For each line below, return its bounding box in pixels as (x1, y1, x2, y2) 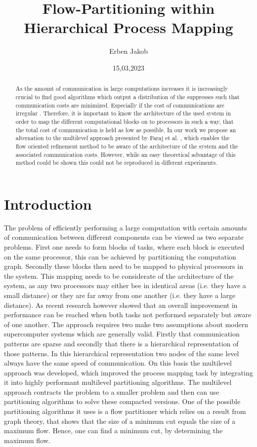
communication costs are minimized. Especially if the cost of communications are (15, 101, 224, 109)
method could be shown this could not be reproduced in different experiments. (15, 158, 217, 167)
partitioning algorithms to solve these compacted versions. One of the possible (4, 396, 241, 407)
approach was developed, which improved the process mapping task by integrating (4, 367, 253, 377)
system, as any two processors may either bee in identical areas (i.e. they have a (4, 280, 246, 291)
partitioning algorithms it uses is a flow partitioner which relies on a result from (4, 406, 246, 416)
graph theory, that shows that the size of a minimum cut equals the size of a (4, 415, 236, 426)
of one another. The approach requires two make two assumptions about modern (4, 319, 248, 329)
